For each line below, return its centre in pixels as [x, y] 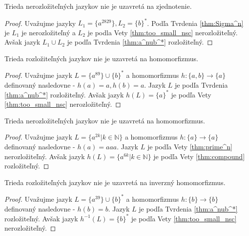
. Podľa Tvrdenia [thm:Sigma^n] [195, 23]
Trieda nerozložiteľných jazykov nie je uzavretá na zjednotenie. [98, 6]
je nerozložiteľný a [49, 32]
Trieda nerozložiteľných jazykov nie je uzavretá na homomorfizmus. [105, 120]
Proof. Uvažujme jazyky [40, 23]
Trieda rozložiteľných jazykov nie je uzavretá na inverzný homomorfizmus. [115, 182]
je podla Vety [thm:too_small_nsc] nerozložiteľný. [163, 32]
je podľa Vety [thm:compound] [199, 156]
